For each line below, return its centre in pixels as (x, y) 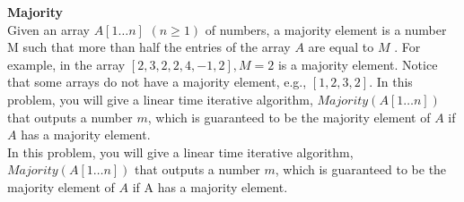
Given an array (48, 29)
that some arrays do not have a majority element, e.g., (157, 82)
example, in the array (66, 64)
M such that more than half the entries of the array (149, 47)
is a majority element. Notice (358, 64)
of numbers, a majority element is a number (326, 29)
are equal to (341, 47)
